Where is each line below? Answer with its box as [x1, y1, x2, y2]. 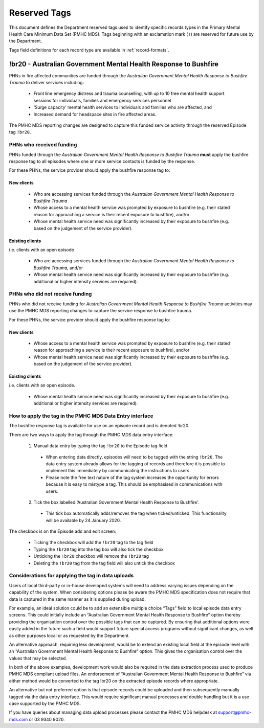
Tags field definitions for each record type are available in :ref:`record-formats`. [9, 47, 170, 53]
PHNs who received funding [9, 141, 77, 148]
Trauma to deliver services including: [9, 80, 84, 86]
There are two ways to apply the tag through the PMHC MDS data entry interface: [9, 432, 174, 437]
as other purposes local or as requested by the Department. [9, 633, 130, 638]
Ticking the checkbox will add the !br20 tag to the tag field [33, 540, 154, 546]
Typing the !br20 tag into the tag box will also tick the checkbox [33, 546, 164, 552]
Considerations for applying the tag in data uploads [9, 572, 134, 579]
